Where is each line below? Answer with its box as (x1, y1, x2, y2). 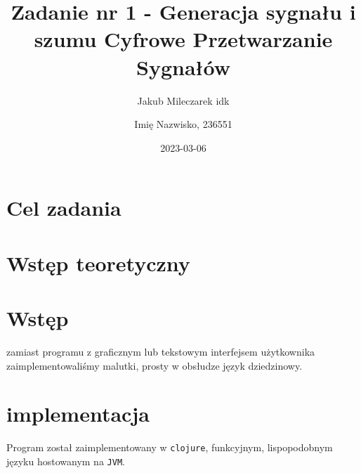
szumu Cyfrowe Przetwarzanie (34, 25, 333, 53)
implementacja (6, 399, 150, 428)
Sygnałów (136, 52, 230, 81)
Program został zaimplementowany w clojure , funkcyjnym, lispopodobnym (6, 440, 333, 455)
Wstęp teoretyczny (6, 248, 190, 277)
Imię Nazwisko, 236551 (134, 117, 232, 131)
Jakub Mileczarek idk (137, 93, 230, 108)
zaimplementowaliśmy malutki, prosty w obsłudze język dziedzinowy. (6, 358, 303, 372)
